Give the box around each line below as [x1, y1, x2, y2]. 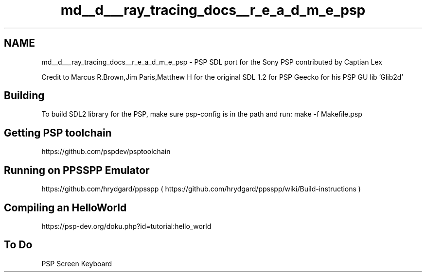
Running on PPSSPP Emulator [4, 164, 150, 176]
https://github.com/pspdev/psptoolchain [41, 147, 171, 156]
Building [4, 89, 45, 102]
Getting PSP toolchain [4, 126, 112, 139]
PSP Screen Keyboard [41, 259, 112, 268]
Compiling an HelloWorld [4, 201, 127, 214]
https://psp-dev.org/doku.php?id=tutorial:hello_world [41, 222, 212, 230]
